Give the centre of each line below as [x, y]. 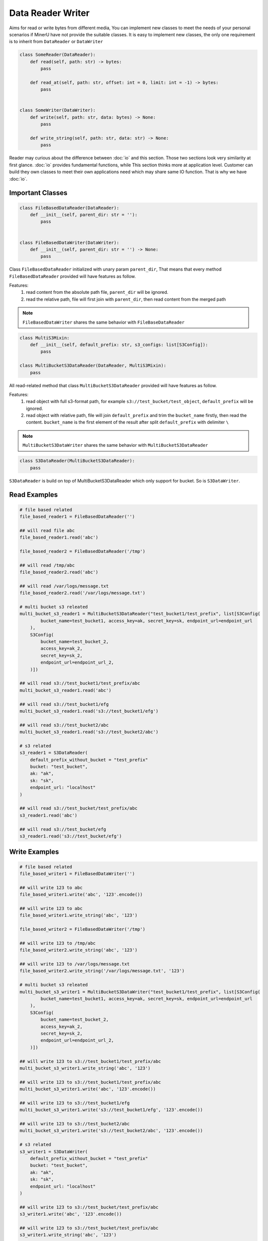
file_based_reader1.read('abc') [59, 538]
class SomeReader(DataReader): [58, 55]
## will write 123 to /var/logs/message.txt [75, 964]
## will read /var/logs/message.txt [64, 586]
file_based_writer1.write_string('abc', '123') [78, 915]
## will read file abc [47, 530]
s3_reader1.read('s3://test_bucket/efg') [71, 836]
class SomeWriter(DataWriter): [58, 110]
